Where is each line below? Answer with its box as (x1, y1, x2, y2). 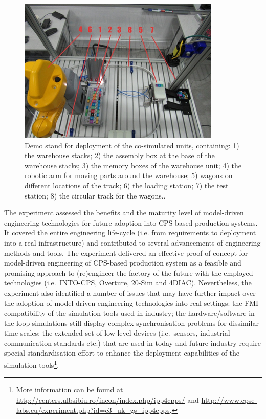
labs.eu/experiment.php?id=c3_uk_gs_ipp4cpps (16, 404, 170, 415)
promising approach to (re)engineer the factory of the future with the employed (4, 267, 253, 278)
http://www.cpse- (201, 394, 257, 405)
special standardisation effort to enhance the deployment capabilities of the (4, 347, 240, 358)
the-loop (4, 317, 30, 328)
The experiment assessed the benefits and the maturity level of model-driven (4, 207, 244, 218)
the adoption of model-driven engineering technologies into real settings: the (4, 297, 242, 308)
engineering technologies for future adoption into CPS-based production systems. (4, 217, 258, 228)
